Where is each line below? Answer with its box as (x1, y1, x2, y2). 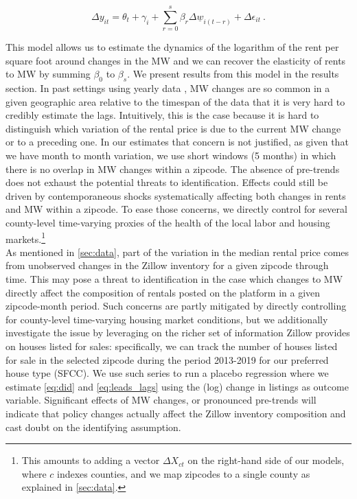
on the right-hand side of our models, (187, 453, 345, 467)
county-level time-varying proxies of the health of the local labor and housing (5, 216, 330, 230)
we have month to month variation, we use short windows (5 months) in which (5, 148, 336, 163)
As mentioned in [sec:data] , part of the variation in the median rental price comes (5, 244, 349, 259)
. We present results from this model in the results (127, 67, 339, 81)
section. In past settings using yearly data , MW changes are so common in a (5, 81, 330, 95)
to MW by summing (5, 67, 91, 81)
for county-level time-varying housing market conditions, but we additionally (5, 312, 328, 326)
